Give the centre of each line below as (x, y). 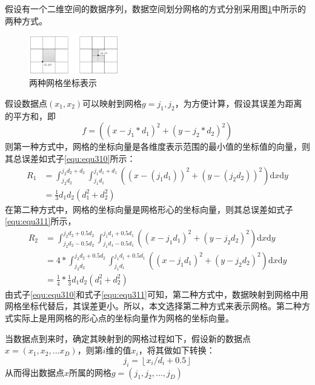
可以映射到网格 (112, 103)
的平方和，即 (30, 115)
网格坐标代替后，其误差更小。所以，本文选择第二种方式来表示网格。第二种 (153, 306)
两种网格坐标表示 (63, 83)
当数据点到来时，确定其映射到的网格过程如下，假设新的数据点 (128, 338)
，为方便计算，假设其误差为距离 (238, 103)
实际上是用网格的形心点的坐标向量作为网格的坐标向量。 (123, 318)
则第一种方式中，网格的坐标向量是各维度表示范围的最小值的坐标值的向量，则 (157, 146)
